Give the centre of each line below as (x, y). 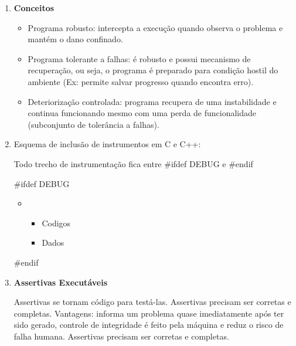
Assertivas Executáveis (61, 282)
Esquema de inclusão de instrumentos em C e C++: (107, 144)
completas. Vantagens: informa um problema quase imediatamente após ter (149, 313)
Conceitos (34, 8)
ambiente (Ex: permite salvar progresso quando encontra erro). (141, 81)
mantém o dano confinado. (75, 39)
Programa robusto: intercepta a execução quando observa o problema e (155, 27)
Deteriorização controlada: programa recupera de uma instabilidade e (152, 101)
